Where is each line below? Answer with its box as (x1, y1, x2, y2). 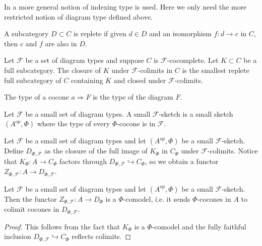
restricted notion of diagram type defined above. (4, 11, 153, 22)
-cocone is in (117, 118, 155, 129)
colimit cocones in (4, 204, 59, 214)
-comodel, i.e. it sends (123, 193, 190, 204)
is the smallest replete (182, 64, 249, 75)
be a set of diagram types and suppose (25, 55, 144, 65)
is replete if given (73, 28, 126, 39)
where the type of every (37, 118, 110, 129)
